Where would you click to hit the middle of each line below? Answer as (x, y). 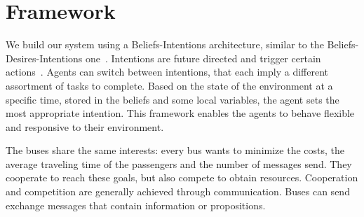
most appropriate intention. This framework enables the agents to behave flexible (180, 113)
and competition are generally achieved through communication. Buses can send (178, 191)
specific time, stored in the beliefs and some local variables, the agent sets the (173, 99)
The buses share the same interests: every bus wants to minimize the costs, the (175, 150)
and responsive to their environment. (85, 126)
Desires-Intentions (44, 58)
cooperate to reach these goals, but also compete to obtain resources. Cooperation (182, 177)
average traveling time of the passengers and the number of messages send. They (179, 163)
